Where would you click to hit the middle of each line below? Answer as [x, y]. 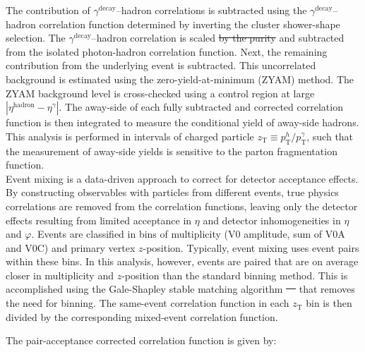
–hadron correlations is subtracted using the [211, 10]
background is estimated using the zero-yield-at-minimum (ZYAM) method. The [180, 79]
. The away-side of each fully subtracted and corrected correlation [201, 107]
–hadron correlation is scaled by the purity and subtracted [218, 38]
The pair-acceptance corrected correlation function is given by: [141, 340]
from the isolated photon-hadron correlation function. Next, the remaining [167, 51]
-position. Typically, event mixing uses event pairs [251, 247]
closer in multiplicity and [60, 275]
